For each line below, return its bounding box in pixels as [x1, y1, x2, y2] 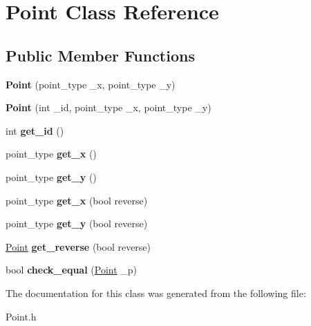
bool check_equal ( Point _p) [6, 262, 138, 277]
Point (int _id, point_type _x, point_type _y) [6, 100, 211, 115]
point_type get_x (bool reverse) [6, 193, 148, 207]
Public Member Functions [6, 44, 195, 66]
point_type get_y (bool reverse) [6, 216, 148, 231]
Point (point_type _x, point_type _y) [6, 77, 176, 91]
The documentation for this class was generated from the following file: [6, 285, 306, 300]
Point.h [6, 309, 37, 323]
